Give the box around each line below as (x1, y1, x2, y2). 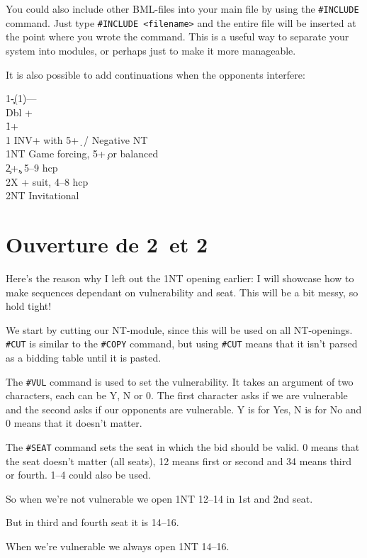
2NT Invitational (6, 188, 79, 203)
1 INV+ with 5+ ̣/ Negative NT (6, 132, 148, 147)
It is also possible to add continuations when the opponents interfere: (6, 67, 305, 82)
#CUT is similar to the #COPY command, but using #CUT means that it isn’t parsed (6, 336, 358, 351)
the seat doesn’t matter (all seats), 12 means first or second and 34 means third (6, 453, 351, 468)
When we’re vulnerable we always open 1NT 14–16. (6, 539, 230, 554)
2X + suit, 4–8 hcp (6, 174, 89, 189)
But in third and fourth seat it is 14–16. (6, 515, 179, 530)
